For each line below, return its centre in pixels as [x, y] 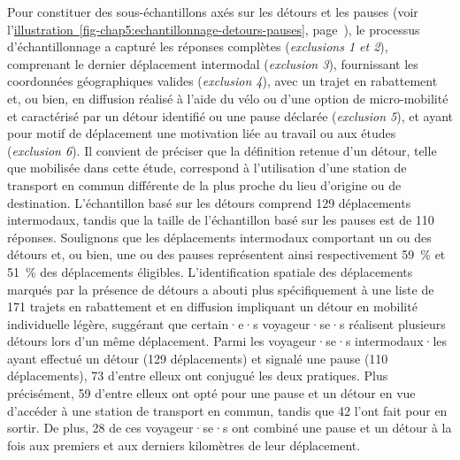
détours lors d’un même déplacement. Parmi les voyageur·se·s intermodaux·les [227, 341]
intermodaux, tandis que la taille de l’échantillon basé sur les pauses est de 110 [221, 220]
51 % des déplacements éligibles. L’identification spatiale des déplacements [210, 271]
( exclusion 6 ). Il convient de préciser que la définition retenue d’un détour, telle [222, 150]
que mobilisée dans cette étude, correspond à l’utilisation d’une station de [207, 168]
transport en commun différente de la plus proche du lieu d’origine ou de [204, 184]
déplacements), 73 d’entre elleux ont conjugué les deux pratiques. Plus [198, 376]
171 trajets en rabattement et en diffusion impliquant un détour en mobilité [212, 307]
